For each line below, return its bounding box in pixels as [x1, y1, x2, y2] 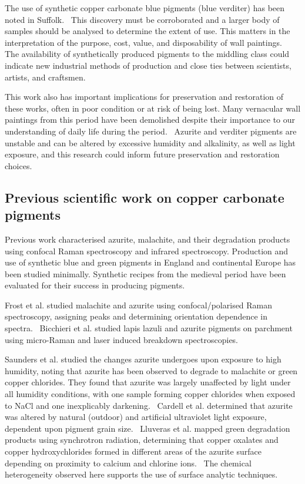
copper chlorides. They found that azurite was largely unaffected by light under [5, 376, 291, 388]
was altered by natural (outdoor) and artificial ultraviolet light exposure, [5, 411, 267, 423]
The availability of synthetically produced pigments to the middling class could [5, 48, 290, 60]
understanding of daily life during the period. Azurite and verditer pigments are [5, 125, 297, 137]
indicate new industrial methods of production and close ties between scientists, [5, 59, 291, 71]
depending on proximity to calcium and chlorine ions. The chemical [5, 456, 252, 469]
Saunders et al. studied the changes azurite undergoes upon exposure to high [5, 353, 281, 365]
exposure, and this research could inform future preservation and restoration [5, 148, 280, 160]
